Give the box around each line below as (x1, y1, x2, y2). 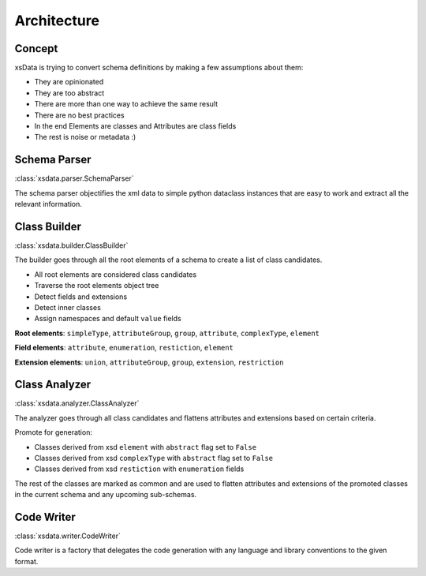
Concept (14, 42, 58, 55)
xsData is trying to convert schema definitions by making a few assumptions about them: (14, 63, 304, 73)
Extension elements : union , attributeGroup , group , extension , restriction (14, 357, 284, 367)
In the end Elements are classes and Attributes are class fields (34, 122, 237, 131)
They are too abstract (34, 88, 105, 98)
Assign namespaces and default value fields (34, 314, 181, 324)
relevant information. (14, 200, 83, 209)
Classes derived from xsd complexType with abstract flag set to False (34, 453, 274, 462)
